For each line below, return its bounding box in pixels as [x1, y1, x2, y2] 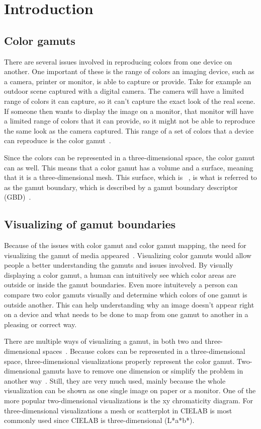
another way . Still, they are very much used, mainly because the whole [4, 375, 226, 386]
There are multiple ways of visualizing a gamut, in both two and [4, 336, 203, 346]
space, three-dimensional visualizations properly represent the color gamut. [4, 355, 235, 366]
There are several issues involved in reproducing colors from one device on [4, 56, 232, 67]
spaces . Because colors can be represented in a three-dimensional [43, 346, 245, 356]
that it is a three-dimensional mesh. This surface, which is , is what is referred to [4, 172, 257, 182]
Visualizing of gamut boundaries [4, 216, 176, 232]
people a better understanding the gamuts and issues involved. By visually [4, 260, 233, 270]
